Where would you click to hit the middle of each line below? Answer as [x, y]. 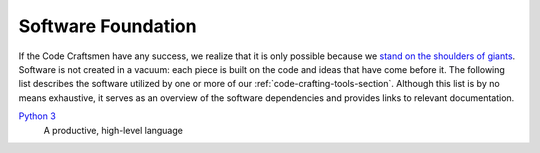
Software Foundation [107, 26]
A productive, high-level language [113, 130]
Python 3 [37, 116]
